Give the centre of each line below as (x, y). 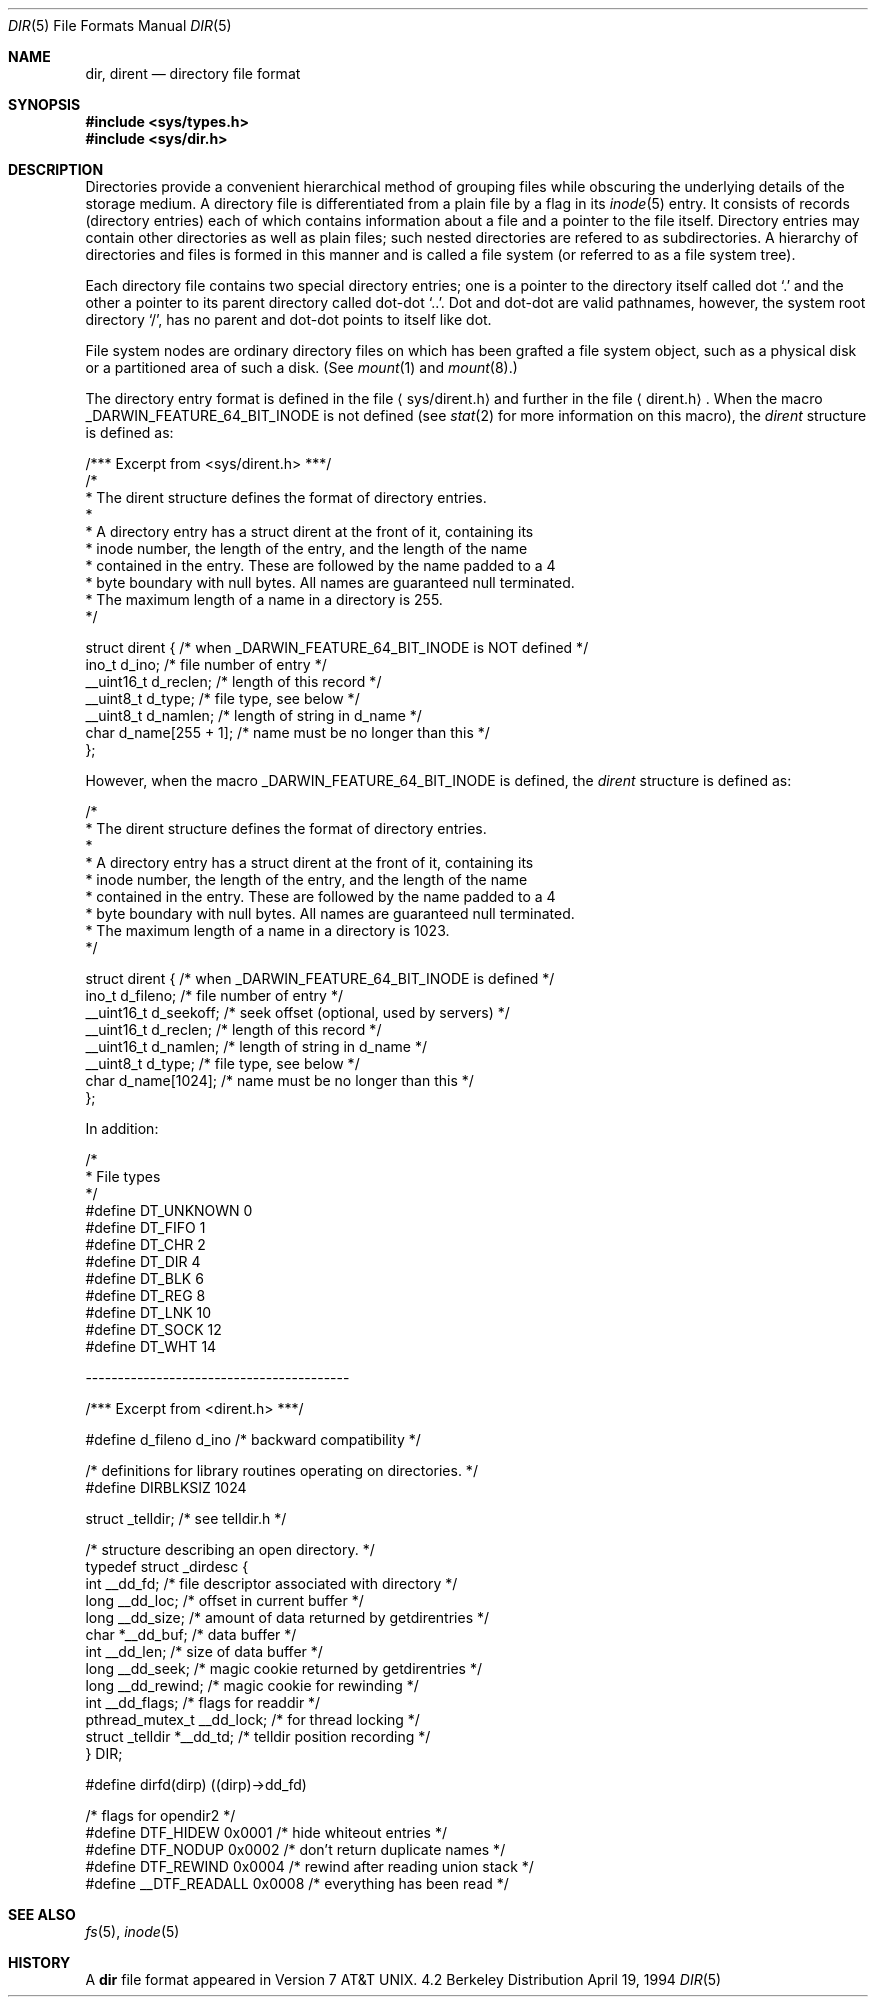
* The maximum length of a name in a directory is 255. (264, 599)
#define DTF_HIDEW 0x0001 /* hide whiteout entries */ (266, 1832)
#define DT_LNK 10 (148, 1312)
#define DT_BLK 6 (144, 1278)
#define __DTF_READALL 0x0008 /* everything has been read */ (297, 1883)
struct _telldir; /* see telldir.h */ (186, 1518)
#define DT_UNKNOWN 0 (169, 1210)
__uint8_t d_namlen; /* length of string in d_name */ (253, 715)
